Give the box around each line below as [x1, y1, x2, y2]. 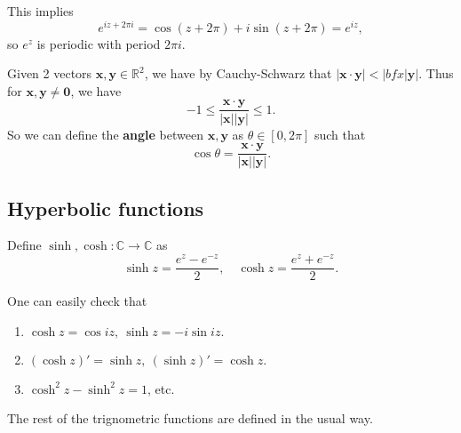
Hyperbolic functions [7, 194, 204, 221]
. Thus [418, 64, 454, 83]
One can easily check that [7, 292, 147, 310]
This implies [7, 2, 74, 20]
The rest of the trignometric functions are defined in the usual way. [7, 409, 373, 428]
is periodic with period [36, 34, 161, 52]
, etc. [147, 379, 175, 397]
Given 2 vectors [7, 64, 92, 83]
